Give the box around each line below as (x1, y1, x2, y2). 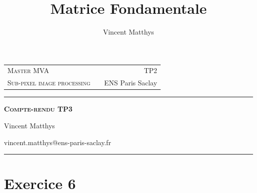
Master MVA (7, 65, 49, 76)
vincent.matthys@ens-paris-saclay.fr (4, 137, 111, 147)
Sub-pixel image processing (7, 77, 90, 88)
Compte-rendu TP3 (4, 104, 73, 114)
